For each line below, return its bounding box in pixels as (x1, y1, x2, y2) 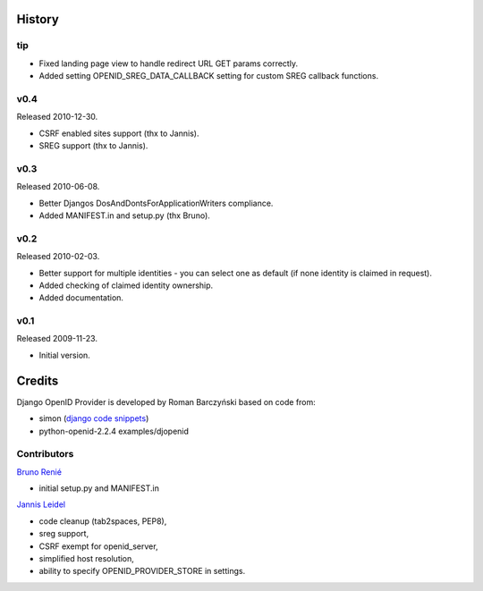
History (16, 12, 60, 27)
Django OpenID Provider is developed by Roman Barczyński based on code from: (16, 396, 317, 407)
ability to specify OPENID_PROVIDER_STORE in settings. (38, 566, 246, 577)
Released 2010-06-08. (16, 182, 100, 192)
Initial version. (38, 350, 91, 360)
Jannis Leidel (16, 499, 66, 510)
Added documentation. (38, 292, 124, 303)
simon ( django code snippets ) (38, 413, 149, 424)
